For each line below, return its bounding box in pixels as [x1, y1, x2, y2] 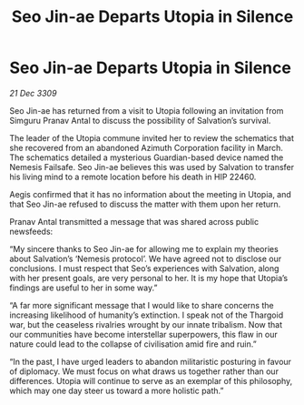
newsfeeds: [9, 226, 54, 237]
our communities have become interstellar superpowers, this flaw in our [9, 329, 279, 339]
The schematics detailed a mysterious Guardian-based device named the [9, 152, 284, 163]
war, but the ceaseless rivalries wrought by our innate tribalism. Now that [9, 319, 283, 329]
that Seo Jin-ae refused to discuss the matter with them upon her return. [9, 198, 281, 209]
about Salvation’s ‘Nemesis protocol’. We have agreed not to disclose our [9, 253, 282, 264]
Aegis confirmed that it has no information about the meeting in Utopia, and [9, 188, 292, 199]
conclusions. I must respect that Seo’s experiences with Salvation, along [9, 262, 279, 274]
